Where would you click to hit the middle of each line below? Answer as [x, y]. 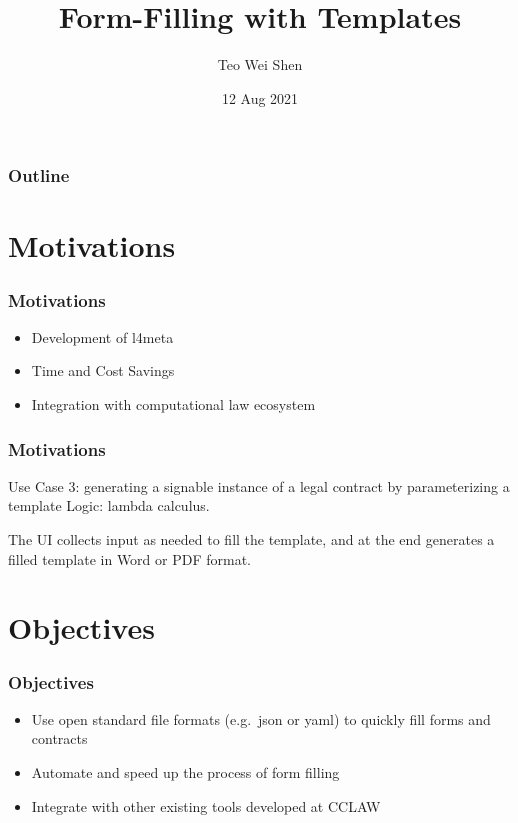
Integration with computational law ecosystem [173, 404]
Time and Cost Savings [103, 370]
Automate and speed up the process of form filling [185, 771]
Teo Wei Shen [260, 64]
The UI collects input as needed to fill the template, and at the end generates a [251, 539]
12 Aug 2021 [260, 97]
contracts [59, 738]
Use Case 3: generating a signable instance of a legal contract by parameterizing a [259, 485]
